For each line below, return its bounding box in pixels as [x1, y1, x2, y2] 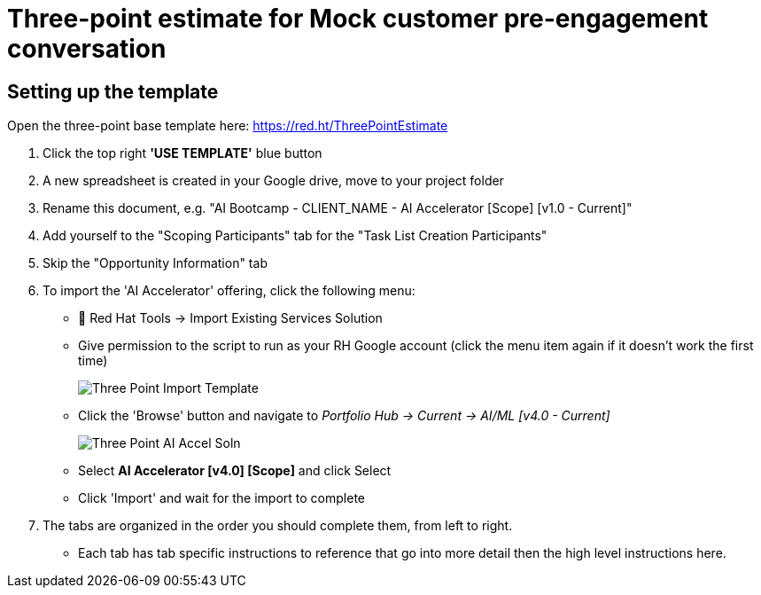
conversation [7, 34, 167, 64]
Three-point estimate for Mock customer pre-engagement [7, 4, 709, 34]
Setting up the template [7, 80, 219, 103]
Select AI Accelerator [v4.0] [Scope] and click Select [78, 463, 392, 479]
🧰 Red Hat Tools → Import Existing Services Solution [78, 310, 383, 326]
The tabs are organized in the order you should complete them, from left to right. [43, 518, 513, 534]
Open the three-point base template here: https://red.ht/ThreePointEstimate [7, 118, 448, 134]
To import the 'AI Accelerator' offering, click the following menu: [43, 283, 415, 299]
